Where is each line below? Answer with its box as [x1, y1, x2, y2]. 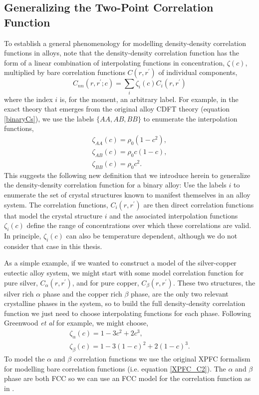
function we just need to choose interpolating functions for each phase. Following [4, 307, 251, 318]
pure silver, [4, 277, 38, 287]
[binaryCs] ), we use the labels [4, 113, 94, 123]
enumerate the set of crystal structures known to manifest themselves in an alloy [4, 189, 251, 200]
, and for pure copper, [72, 277, 139, 287]
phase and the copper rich [42, 288, 122, 298]
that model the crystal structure [4, 210, 103, 220]
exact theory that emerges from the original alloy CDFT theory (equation [4, 103, 230, 114]
